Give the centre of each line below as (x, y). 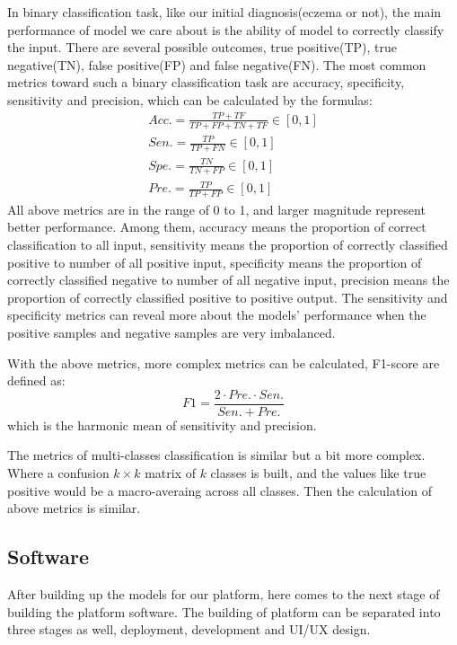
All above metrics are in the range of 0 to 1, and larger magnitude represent (216, 209)
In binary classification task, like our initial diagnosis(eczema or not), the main (224, 12)
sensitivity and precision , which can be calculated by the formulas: (190, 99)
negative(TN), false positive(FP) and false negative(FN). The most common (217, 64)
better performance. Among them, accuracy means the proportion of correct (217, 227)
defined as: (36, 380)
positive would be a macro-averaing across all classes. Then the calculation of (220, 490)
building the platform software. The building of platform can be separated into (224, 611)
